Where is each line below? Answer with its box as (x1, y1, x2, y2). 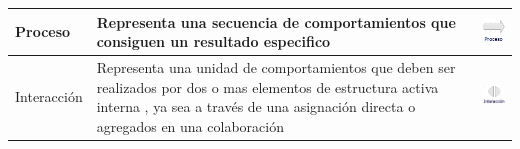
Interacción (15, 86, 83, 107)
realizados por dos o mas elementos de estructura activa (96, 76, 439, 97)
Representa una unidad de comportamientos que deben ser (96, 56, 456, 77)
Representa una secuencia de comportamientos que (96, 11, 456, 32)
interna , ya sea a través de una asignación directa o (96, 96, 416, 117)
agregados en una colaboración (96, 115, 284, 136)
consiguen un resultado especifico (96, 31, 331, 52)
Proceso (15, 21, 71, 42)
